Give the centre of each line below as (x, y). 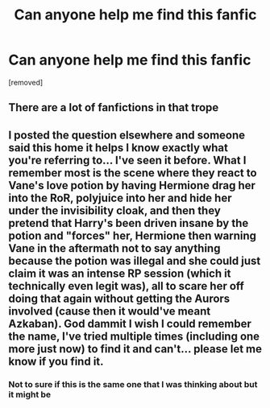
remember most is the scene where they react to (133, 173)
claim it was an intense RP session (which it (120, 273)
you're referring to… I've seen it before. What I (127, 160)
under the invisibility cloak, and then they (115, 210)
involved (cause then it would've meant (110, 311)
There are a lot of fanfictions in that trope (114, 107)
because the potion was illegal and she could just (135, 260)
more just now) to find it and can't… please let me (135, 349)
